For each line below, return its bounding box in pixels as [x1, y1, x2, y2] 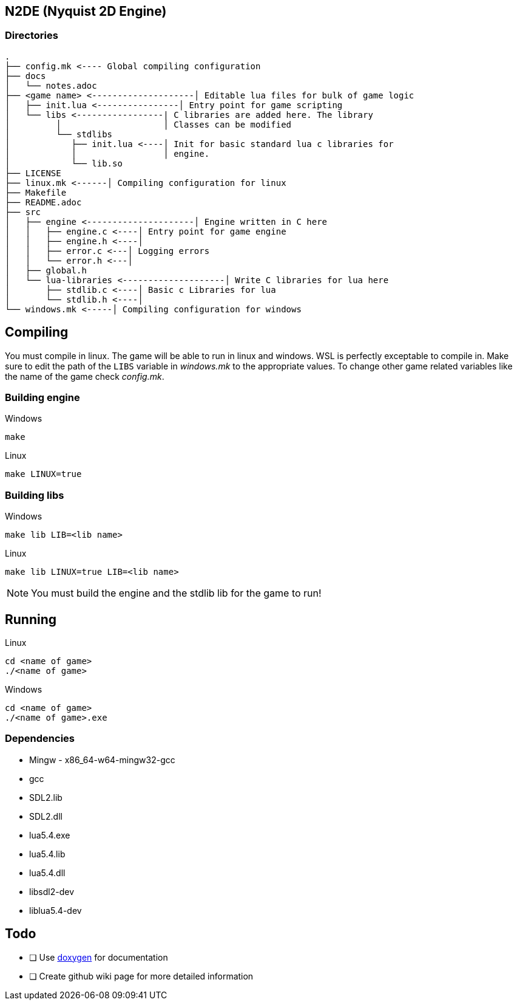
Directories [5, 29, 58, 42]
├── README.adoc [5, 197, 82, 207]
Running [5, 611, 57, 627]
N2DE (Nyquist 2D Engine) [5, 4, 167, 19]
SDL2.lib [29, 792, 63, 803]
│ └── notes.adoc [5, 80, 97, 91]
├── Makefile [5, 187, 67, 197]
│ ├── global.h [5, 265, 87, 275]
